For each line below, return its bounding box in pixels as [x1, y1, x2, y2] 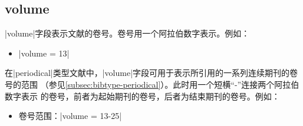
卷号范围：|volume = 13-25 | [18, 110, 122, 122]
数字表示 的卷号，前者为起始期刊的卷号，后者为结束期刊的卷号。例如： [5, 89, 280, 102]
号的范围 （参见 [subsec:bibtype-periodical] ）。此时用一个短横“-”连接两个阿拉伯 [5, 78, 299, 90]
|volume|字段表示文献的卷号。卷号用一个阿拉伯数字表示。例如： [5, 27, 250, 39]
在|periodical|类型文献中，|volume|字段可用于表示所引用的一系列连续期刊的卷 [5, 67, 298, 79]
